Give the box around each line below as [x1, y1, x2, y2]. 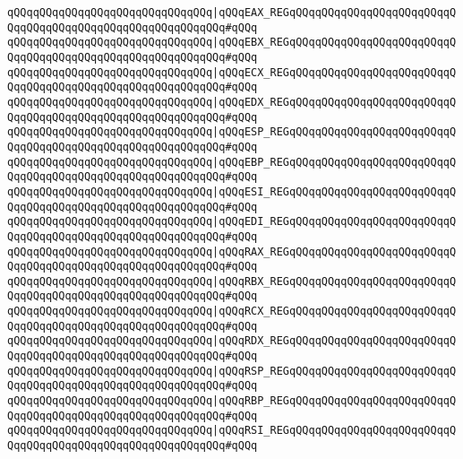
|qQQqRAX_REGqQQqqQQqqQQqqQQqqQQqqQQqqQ [212, 245, 457, 258]
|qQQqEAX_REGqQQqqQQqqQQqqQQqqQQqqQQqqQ [212, 6, 457, 19]
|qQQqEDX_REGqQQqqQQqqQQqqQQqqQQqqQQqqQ [212, 95, 457, 108]
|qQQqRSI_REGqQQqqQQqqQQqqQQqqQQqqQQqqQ [212, 424, 457, 437]
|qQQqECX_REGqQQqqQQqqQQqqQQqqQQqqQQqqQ [212, 65, 457, 79]
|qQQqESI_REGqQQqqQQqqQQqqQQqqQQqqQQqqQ [212, 185, 457, 198]
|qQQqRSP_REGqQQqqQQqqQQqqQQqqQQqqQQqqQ [212, 364, 457, 377]
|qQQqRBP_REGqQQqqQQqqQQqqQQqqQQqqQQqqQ [212, 394, 457, 408]
